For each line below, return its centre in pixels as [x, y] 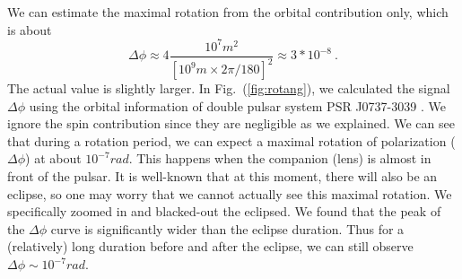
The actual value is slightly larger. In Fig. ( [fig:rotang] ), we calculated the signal [229, 88]
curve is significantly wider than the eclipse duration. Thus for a [227, 228]
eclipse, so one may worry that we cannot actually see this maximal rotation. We [230, 193]
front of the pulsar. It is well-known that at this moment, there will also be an [222, 176]
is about [30, 29]
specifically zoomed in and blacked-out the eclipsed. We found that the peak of [224, 211]
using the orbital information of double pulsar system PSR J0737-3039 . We [237, 105]
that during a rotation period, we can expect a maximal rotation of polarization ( [231, 140]
